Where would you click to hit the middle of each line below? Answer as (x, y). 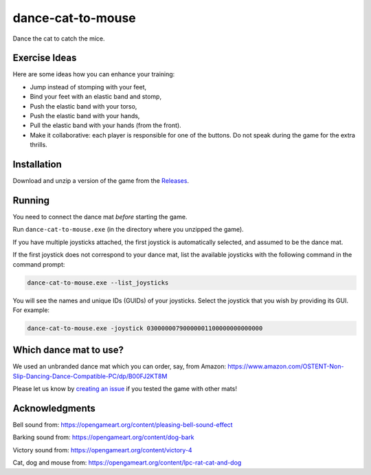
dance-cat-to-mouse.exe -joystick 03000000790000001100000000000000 (145, 328)
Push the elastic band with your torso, (83, 106)
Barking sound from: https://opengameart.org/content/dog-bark (103, 437)
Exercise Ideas (45, 58)
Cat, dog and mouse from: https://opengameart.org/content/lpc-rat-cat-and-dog (127, 463)
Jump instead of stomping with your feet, (88, 87)
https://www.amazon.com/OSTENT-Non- (286, 366)
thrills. (38, 145)
